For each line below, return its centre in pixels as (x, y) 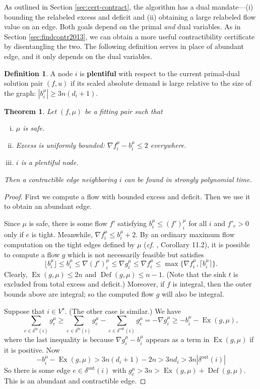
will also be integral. (193, 293)
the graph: (20, 93)
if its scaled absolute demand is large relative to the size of (161, 83)
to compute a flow (32, 254)
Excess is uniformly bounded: (60, 145)
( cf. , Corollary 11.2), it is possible (197, 244)
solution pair (24, 83)
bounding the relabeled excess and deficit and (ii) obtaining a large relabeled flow (130, 16)
